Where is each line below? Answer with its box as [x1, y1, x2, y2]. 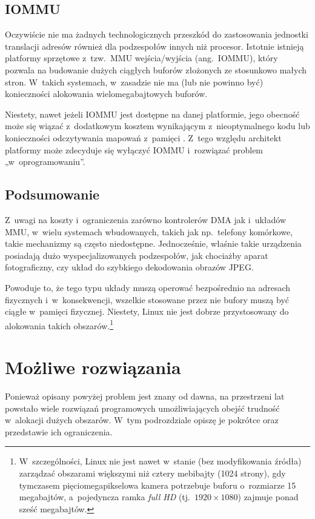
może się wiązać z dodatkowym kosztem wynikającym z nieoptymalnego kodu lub [5, 119, 310, 132]
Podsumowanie [5, 185, 100, 204]
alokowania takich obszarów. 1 [5, 317, 114, 332]
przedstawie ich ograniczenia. [5, 425, 113, 438]
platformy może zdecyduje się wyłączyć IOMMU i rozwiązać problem [5, 143, 264, 156]
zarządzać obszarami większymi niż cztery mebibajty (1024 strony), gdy [19, 467, 286, 480]
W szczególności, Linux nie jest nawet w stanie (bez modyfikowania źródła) [19, 455, 302, 467]
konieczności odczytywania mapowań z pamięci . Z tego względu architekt [5, 131, 282, 144]
